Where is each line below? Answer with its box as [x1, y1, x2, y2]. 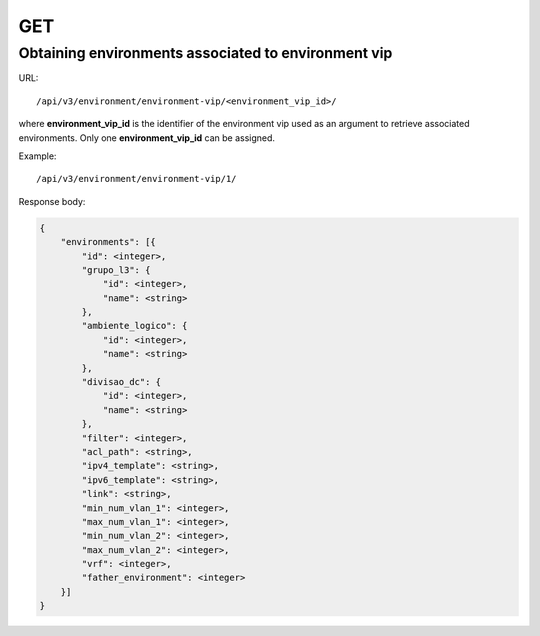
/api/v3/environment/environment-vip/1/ [36, 173, 237, 185]
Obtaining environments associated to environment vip [18, 44, 393, 62]
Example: [18, 150, 57, 162]
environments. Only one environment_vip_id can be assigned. [18, 131, 275, 144]
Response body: [18, 195, 86, 207]
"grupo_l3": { [81, 264, 151, 275]
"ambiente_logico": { [81, 320, 188, 332]
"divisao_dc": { [81, 376, 162, 388]
